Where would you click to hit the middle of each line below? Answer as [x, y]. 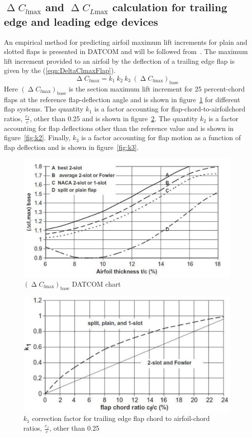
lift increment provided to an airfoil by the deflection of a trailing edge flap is [119, 61]
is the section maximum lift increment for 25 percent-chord [157, 88]
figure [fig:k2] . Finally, [37, 137]
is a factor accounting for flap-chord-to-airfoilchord [170, 109]
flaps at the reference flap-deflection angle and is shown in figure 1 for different [122, 99]
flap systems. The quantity [44, 109]
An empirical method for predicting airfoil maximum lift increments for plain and [126, 42]
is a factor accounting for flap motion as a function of [161, 137]
